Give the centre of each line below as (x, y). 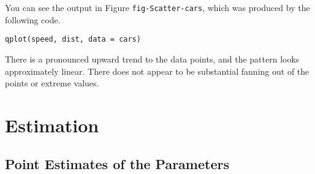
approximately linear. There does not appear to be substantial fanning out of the (157, 71)
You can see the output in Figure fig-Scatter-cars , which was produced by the (157, 7)
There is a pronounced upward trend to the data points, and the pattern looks (152, 59)
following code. (33, 19)
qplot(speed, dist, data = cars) (73, 40)
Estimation (52, 125)
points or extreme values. (52, 83)
